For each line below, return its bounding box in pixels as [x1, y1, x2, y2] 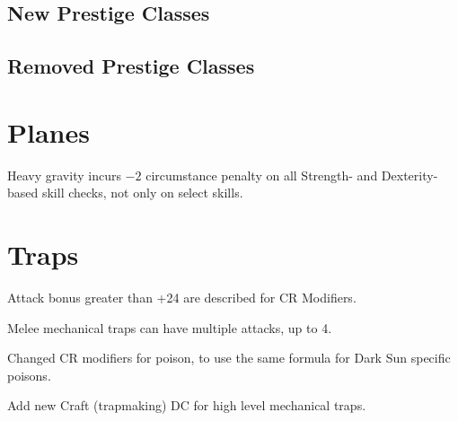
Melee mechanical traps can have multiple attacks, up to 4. [7, 318, 332, 337]
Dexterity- [381, 165, 438, 184]
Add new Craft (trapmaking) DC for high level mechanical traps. [7, 396, 366, 415]
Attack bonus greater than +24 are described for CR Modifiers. [7, 288, 357, 306]
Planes [7, 113, 90, 150]
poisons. [7, 365, 51, 384]
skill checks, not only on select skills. [41, 183, 243, 202]
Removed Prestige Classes [7, 52, 255, 80]
